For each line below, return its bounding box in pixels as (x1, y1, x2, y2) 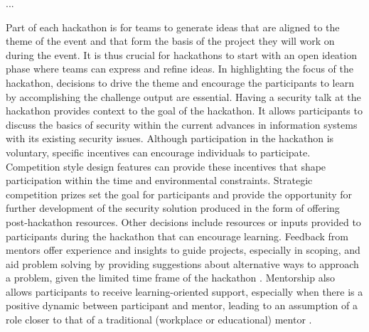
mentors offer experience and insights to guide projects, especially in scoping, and (6, 242, 360, 257)
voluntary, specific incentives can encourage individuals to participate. (6, 144, 311, 159)
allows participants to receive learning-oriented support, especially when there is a (6, 284, 363, 299)
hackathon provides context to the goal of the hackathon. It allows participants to (6, 103, 363, 118)
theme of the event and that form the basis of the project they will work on (6, 33, 335, 48)
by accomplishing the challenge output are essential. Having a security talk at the (6, 89, 361, 104)
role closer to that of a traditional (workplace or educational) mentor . (6, 312, 312, 327)
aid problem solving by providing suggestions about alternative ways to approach (6, 256, 359, 271)
